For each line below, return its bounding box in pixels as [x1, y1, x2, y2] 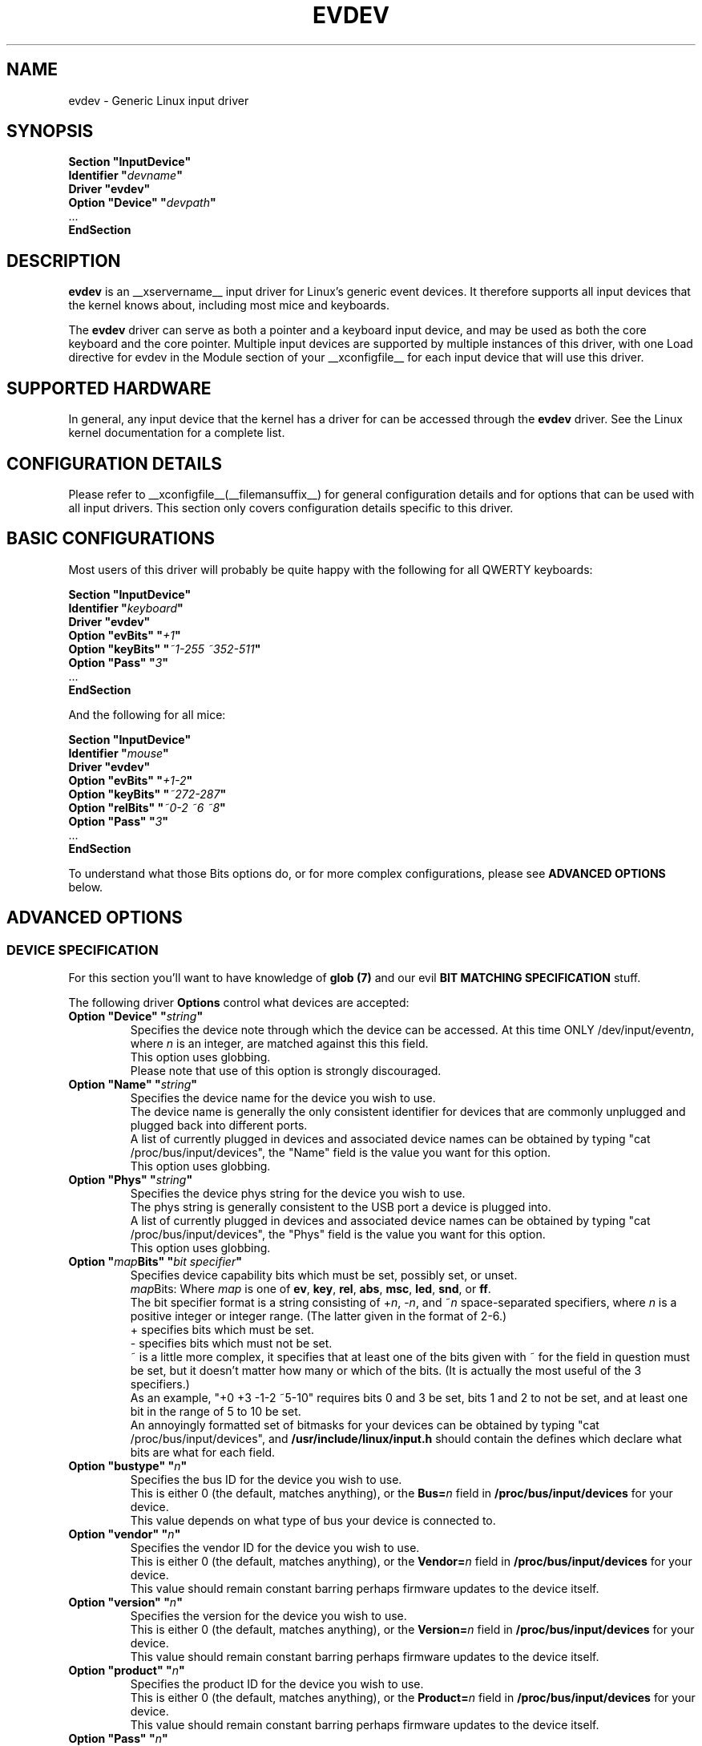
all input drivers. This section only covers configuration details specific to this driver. [68, 500, 514, 515]
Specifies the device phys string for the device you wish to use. [130, 1186, 466, 1201]
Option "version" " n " [68, 1595, 183, 1610]
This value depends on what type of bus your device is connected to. [130, 1514, 496, 1528]
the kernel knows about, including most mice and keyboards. [68, 298, 389, 313]
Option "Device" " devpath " [68, 196, 216, 210]
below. [68, 879, 103, 894]
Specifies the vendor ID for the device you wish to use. [130, 1541, 420, 1555]
